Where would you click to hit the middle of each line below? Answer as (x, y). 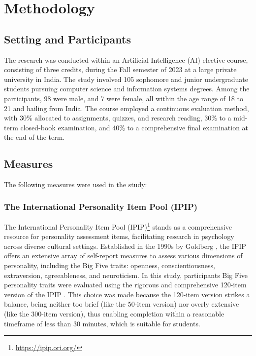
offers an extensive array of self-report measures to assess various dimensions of (123, 256)
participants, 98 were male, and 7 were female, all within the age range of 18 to (124, 98)
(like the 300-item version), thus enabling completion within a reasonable (114, 313)
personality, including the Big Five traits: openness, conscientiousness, (110, 265)
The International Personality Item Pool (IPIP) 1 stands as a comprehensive (118, 226)
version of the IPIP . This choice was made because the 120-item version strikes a (127, 294)
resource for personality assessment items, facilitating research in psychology (119, 236)
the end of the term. (34, 137)
